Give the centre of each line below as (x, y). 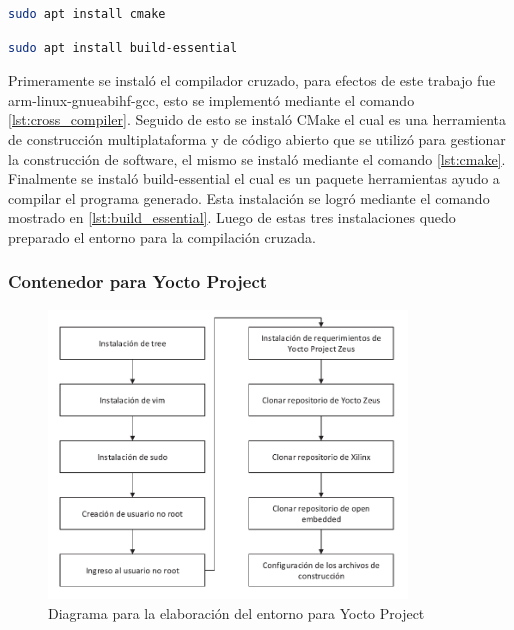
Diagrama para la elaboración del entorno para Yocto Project (236, 612)
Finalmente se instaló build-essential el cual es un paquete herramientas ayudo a (254, 178)
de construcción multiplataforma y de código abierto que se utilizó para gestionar (257, 138)
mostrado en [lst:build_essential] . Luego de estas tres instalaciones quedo (232, 217)
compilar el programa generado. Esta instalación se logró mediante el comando (249, 197)
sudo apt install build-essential (123, 47)
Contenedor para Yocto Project (138, 281)
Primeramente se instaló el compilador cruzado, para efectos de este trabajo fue (252, 80)
